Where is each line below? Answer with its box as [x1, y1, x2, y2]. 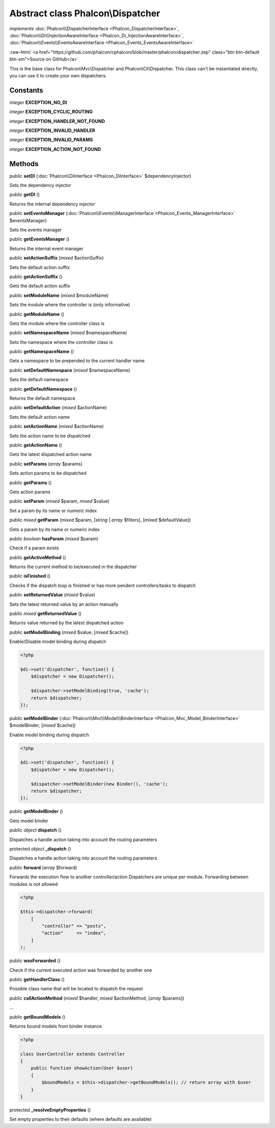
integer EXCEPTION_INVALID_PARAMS [9, 137, 93, 143]
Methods [9, 159, 39, 168]
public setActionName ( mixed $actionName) [9, 423, 104, 429]
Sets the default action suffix [9, 264, 70, 270]
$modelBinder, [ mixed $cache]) [9, 722, 76, 729]
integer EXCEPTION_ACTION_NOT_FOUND [9, 146, 101, 152]
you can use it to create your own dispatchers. [9, 72, 107, 78]
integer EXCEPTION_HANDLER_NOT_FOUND [9, 118, 105, 124]
